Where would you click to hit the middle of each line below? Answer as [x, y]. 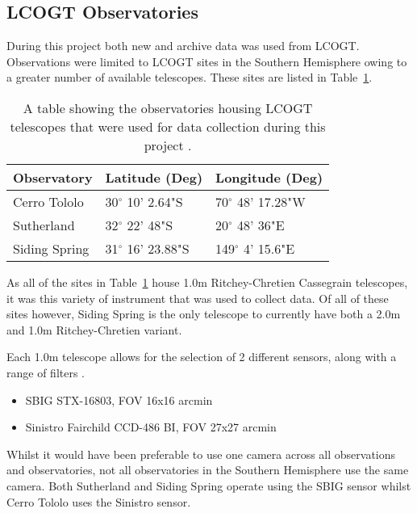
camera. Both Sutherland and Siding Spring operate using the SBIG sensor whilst [209, 485]
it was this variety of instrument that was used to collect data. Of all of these [198, 298]
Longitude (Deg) [269, 177]
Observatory [53, 177]
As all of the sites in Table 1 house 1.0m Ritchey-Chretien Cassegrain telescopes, [207, 282]
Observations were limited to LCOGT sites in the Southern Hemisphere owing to [207, 61]
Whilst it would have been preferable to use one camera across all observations [201, 454]
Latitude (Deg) [154, 177]
